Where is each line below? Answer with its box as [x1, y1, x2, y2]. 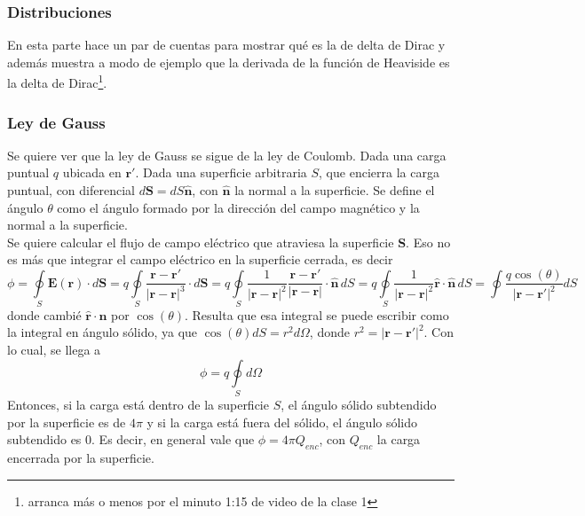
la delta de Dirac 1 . [7, 71, 107, 92]
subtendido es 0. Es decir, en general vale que [7, 430, 255, 449]
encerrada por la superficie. [7, 448, 154, 466]
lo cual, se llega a [7, 340, 101, 359]
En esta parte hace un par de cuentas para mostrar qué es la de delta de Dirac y [7, 35, 446, 54]
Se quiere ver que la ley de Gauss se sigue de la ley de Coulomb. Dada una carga [7, 145, 447, 164]
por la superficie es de [7, 412, 126, 431]
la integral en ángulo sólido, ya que [7, 323, 198, 341]
